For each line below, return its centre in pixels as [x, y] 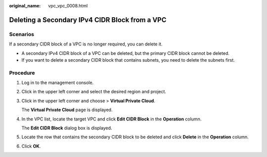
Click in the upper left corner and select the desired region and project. [94, 92]
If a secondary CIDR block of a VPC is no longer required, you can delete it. [86, 44]
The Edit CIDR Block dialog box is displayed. [67, 128]
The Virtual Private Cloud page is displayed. [67, 110]
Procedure [22, 73]
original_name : [25, 6]
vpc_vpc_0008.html [68, 6]
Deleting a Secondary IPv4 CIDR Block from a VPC [88, 20]
